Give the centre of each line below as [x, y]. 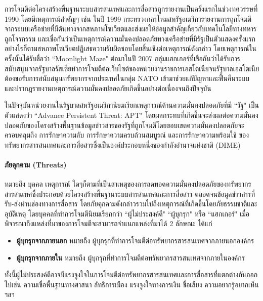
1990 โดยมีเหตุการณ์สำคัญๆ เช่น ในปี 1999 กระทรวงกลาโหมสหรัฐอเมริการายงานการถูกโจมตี [128, 18]
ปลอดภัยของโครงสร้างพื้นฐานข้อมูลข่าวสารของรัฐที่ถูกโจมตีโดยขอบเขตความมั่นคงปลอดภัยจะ [124, 125]
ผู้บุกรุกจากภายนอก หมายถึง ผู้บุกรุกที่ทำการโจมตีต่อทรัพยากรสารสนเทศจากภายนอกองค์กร [135, 241]
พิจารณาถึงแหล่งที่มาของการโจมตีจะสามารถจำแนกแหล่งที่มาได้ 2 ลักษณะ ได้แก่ [108, 223]
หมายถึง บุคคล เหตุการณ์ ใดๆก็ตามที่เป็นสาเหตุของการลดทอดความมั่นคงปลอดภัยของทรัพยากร [128, 184]
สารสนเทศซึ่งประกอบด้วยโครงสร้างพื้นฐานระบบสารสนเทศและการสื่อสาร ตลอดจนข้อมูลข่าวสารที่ [130, 193]
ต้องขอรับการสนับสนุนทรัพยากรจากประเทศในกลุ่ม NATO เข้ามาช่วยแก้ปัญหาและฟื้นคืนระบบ [127, 78]
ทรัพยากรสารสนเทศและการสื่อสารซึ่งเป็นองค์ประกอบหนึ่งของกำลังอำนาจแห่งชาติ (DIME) [123, 144]
